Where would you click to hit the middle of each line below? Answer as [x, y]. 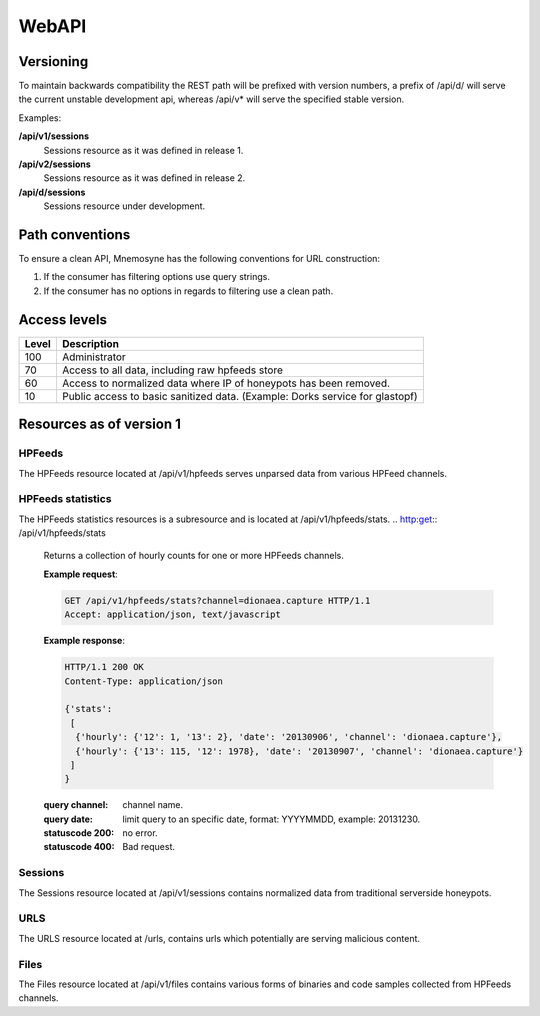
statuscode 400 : [79, 847]
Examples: [40, 117]
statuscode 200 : [79, 833]
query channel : [76, 805]
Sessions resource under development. [124, 206]
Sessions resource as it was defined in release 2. [144, 178]
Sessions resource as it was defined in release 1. [143, 150]
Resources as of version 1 [100, 424]
